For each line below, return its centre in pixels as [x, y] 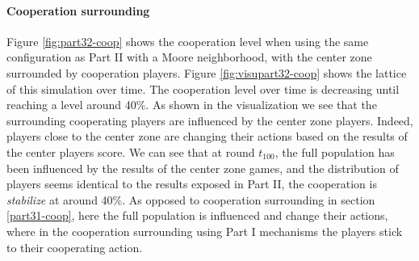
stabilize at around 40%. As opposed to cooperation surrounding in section [191, 199]
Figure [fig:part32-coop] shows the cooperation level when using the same [188, 41]
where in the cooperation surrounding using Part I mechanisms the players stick [205, 231]
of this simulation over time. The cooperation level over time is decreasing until [203, 88]
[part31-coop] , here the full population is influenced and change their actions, [197, 215]
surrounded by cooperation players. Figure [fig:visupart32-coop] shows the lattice [207, 72]
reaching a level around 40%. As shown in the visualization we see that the [192, 105]
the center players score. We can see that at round [131, 152]
